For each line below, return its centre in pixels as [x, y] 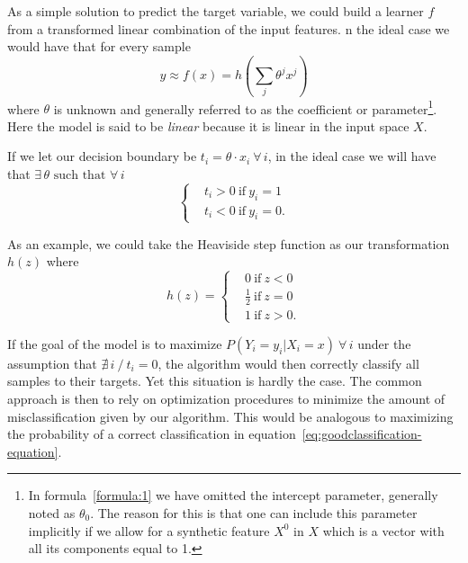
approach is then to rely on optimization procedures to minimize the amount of [226, 398]
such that [80, 175]
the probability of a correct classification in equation [152, 434]
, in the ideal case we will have [352, 156]
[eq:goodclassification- [362, 434]
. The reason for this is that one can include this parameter [254, 512]
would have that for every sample [99, 46]
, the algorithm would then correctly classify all [288, 363]
